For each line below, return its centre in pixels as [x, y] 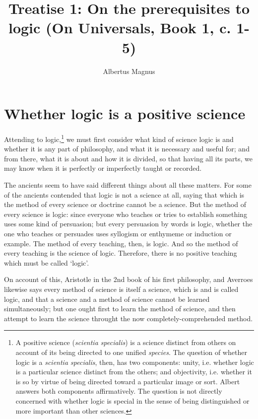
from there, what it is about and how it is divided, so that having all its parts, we [129, 158]
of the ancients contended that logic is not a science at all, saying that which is [124, 194]
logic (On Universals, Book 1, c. [120, 28]
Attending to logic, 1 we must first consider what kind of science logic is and [119, 138]
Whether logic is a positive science [125, 113]
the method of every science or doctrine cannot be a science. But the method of [125, 204]
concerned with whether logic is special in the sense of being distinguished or [132, 400]
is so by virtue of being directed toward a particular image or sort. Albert [128, 381]
